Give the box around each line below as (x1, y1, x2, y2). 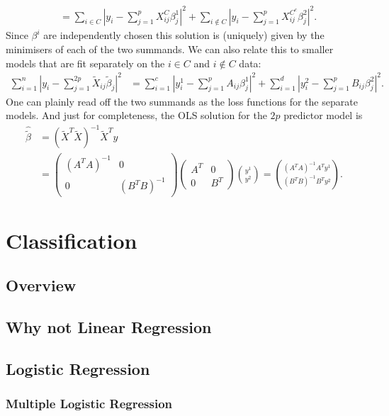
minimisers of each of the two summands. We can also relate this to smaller (6, 41, 334, 56)
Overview (6, 274, 77, 296)
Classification (6, 225, 137, 254)
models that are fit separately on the (6, 55, 165, 70)
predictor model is (283, 108, 363, 123)
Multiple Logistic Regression (6, 395, 173, 412)
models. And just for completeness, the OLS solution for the (6, 108, 267, 123)
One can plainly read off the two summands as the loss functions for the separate (6, 94, 358, 108)
